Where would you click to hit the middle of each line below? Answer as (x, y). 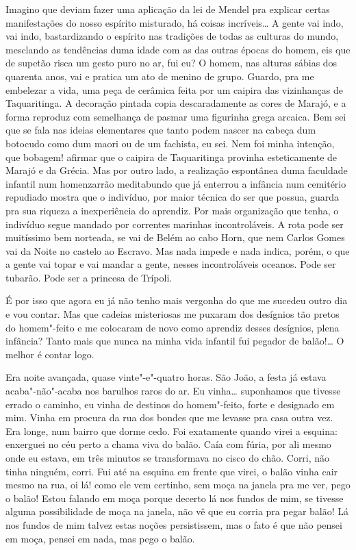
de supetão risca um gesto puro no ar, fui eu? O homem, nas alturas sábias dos (171, 63)
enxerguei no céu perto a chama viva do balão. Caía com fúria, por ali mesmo (168, 444)
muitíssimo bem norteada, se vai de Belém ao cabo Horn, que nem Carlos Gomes (175, 237)
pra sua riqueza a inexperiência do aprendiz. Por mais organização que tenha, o (172, 210)
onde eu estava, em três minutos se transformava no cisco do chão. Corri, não (168, 458)
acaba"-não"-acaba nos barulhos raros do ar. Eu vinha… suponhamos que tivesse (173, 391)
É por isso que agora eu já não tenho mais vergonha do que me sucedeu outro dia (177, 300)
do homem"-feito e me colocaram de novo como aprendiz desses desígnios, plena (173, 327)
